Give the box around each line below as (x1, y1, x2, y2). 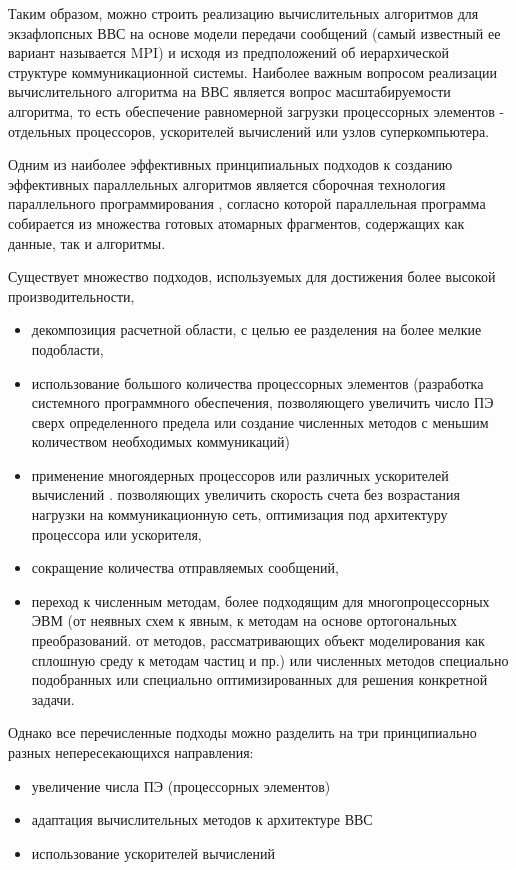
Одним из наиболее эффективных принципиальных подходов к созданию (8, 154, 453, 175)
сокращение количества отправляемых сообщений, (31, 557, 339, 578)
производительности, (8, 285, 135, 306)
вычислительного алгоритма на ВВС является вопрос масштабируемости (8, 81, 451, 102)
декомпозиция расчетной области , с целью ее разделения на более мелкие (31, 319, 482, 340)
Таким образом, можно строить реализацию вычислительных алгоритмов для (8, 3, 479, 23)
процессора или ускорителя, (31, 523, 202, 544)
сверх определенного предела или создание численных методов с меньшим (31, 411, 489, 432)
